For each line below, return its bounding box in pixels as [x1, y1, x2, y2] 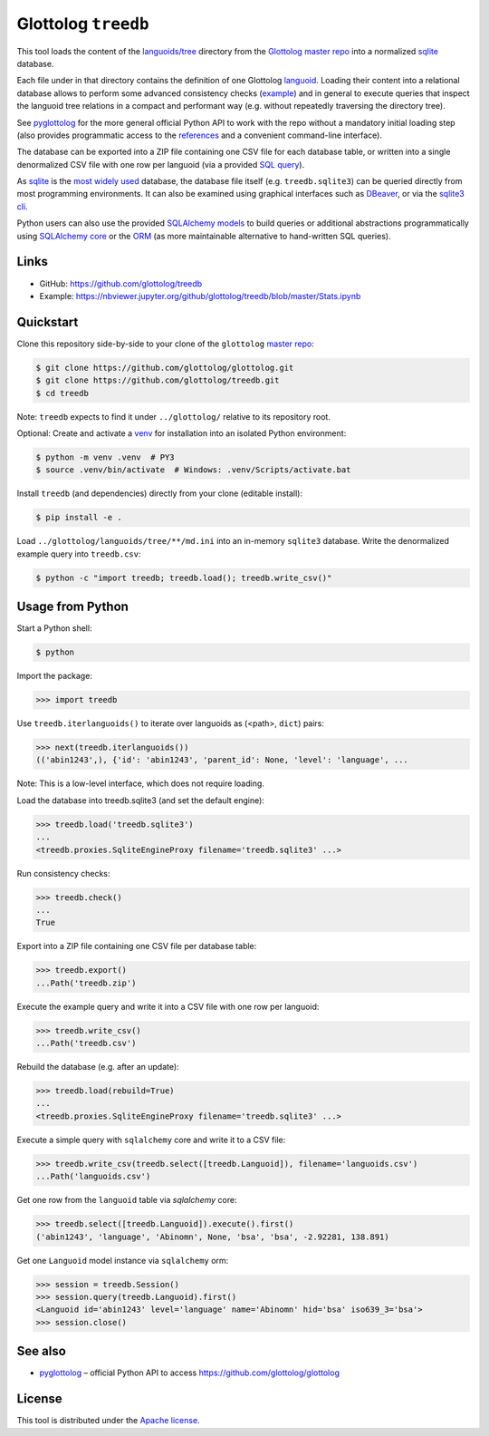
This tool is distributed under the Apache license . [16, 1415, 200, 1426]
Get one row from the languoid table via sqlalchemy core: [16, 1195, 237, 1206]
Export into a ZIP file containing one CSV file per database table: [16, 941, 257, 952]
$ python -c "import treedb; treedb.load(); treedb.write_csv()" [35, 572, 332, 583]
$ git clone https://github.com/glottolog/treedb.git [35, 375, 280, 385]
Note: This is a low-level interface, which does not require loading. [16, 778, 264, 789]
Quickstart [16, 314, 79, 330]
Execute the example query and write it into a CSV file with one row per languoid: [16, 1001, 320, 1012]
